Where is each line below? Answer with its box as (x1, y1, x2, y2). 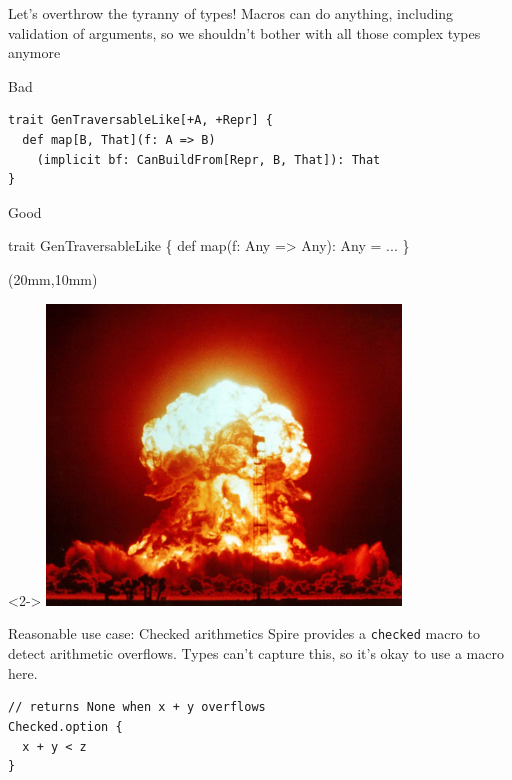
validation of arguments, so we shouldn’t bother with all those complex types (8, 22, 481, 43)
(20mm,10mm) (8, 268, 98, 289)
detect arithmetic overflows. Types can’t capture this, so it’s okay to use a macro (8, 643, 504, 664)
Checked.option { (8, 719, 123, 734)
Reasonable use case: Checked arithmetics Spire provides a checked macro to (8, 623, 480, 644)
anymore (8, 42, 61, 63)
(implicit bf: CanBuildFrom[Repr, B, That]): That (36, 152, 381, 167)
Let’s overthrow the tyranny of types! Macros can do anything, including (8, 3, 454, 23)
